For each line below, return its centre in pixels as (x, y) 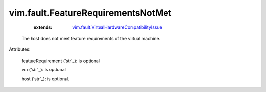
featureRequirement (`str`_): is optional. (61, 61)
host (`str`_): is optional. (46, 79)
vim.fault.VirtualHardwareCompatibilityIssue (117, 27)
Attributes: (20, 49)
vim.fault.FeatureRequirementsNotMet (90, 13)
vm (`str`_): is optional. (44, 70)
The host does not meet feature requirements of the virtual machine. (91, 38)
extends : (43, 27)
